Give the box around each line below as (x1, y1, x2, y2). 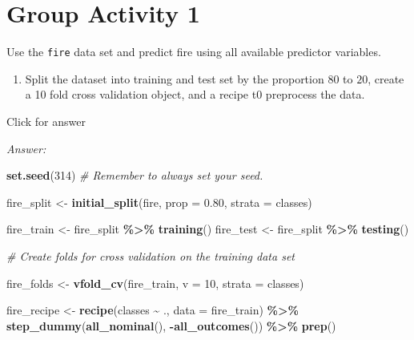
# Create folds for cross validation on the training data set (6, 247, 295, 264)
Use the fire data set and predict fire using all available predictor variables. (6, 43, 381, 60)
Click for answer (6, 112, 86, 129)
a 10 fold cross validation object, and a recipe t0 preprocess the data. (25, 86, 365, 103)
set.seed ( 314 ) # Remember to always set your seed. (6, 167, 263, 184)
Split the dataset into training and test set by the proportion (25, 70, 324, 87)
